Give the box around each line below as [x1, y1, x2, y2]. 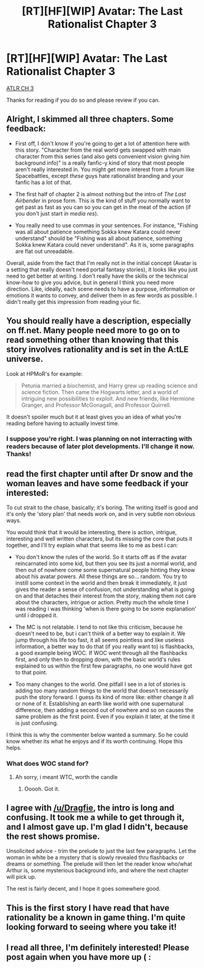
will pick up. [6, 873, 37, 881]
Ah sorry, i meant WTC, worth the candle [15, 773, 118, 780]
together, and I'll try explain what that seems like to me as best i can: [6, 542, 178, 549]
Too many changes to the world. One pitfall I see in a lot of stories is [15, 680, 186, 688]
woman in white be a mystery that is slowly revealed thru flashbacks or [6, 854, 185, 861]
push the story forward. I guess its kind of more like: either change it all [15, 693, 194, 701]
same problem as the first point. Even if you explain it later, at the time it [15, 713, 195, 720]
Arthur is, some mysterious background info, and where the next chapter [6, 867, 189, 874]
